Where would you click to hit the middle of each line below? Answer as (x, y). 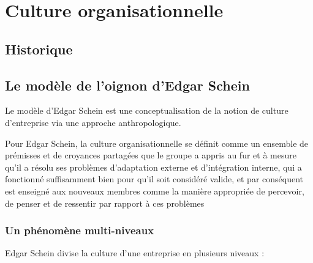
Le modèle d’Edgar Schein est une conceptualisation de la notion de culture (147, 110)
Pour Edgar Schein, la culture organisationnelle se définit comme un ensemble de (157, 143)
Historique (39, 49)
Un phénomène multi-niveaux (80, 230)
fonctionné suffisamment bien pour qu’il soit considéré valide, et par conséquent (154, 179)
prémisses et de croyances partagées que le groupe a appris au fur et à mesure (151, 155)
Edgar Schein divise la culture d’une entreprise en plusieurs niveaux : (135, 253)
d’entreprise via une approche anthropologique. (93, 122)
